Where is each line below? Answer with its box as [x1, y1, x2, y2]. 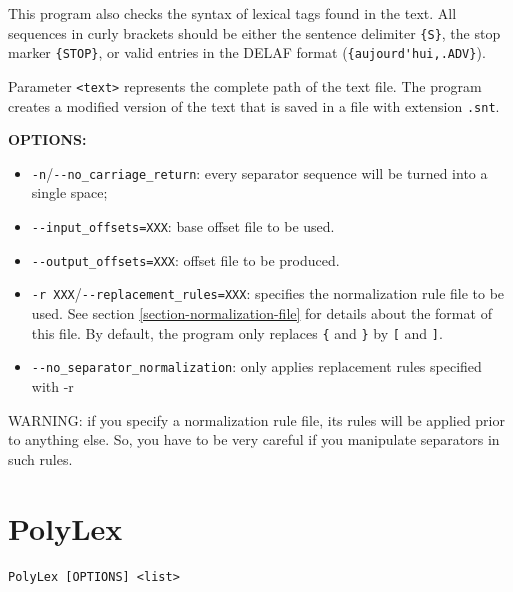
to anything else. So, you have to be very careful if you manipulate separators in [8, 429, 500, 450]
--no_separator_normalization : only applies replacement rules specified [31, 356, 482, 377]
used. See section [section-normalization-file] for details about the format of [31, 303, 492, 324]
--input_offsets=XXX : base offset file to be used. [31, 216, 335, 237]
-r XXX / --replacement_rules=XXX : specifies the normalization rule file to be [31, 283, 505, 304]
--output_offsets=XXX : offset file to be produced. [31, 249, 340, 270]
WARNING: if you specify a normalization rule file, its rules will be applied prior [8, 409, 505, 430]
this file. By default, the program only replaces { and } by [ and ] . [31, 322, 443, 343]
